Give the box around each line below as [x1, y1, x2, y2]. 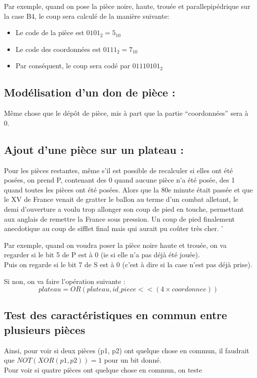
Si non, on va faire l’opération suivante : [4, 276, 126, 286]
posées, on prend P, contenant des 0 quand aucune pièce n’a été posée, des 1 [4, 175, 235, 185]
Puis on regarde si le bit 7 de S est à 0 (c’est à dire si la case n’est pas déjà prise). [4, 259, 253, 269]
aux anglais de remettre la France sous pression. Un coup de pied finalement [4, 213, 235, 224]
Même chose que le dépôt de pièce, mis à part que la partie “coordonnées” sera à [4, 108, 249, 118]
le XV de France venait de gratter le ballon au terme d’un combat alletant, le [4, 194, 238, 204]
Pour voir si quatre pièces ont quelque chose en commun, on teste [4, 364, 202, 375]
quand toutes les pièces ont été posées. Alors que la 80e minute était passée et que [4, 184, 253, 194]
